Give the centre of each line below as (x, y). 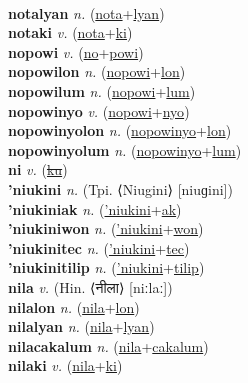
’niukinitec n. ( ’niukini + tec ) (99, 247)
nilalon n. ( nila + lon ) (74, 306)
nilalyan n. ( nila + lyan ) (81, 326)
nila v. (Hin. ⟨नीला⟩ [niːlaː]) (90, 286)
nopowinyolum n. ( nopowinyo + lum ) (125, 149)
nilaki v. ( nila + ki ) (65, 365)
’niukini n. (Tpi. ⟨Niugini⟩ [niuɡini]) (120, 188)
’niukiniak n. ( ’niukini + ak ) (95, 208)
